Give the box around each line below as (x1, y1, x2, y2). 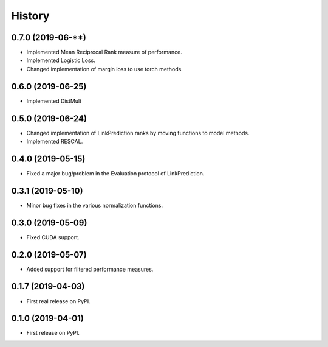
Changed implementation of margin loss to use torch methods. (26, 65, 183, 72)
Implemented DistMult (26, 97, 82, 105)
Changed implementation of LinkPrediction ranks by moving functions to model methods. (26, 129, 250, 136)
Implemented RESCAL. (26, 138, 83, 145)
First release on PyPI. (26, 329, 80, 337)
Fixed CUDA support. (26, 233, 80, 240)
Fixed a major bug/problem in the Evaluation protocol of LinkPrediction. (26, 169, 205, 177)
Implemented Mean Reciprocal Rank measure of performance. (26, 49, 182, 56)
